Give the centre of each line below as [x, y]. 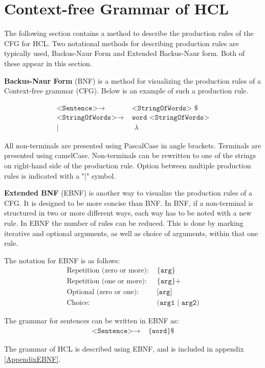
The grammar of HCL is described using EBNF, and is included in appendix [124, 349]
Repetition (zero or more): [108, 271]
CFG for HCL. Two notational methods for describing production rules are [122, 43]
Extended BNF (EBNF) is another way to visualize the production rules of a [128, 193]
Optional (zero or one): [103, 292]
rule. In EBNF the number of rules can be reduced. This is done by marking [124, 222]
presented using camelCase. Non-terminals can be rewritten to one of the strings [130, 155]
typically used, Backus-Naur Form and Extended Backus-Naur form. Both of [124, 53]
